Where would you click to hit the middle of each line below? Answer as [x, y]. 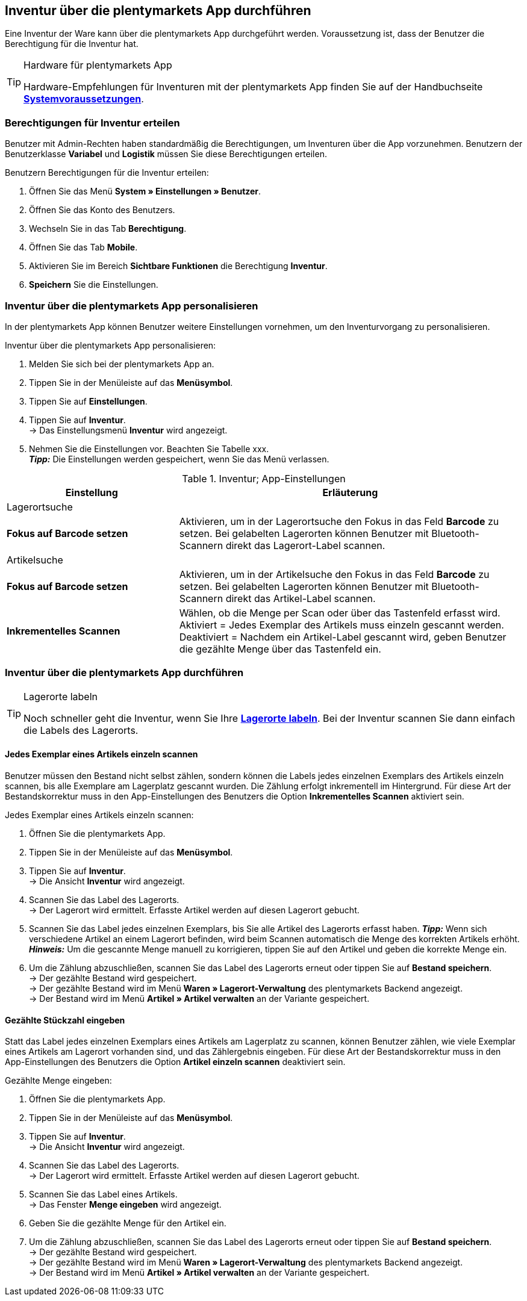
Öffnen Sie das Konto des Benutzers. [102, 210]
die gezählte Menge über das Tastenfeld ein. [280, 649]
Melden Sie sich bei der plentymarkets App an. [122, 364]
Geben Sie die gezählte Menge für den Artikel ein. [128, 1223]
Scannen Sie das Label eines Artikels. [103, 1194]
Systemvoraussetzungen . [84, 99]
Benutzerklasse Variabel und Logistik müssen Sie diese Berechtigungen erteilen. [166, 154]
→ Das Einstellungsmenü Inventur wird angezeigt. [128, 430]
